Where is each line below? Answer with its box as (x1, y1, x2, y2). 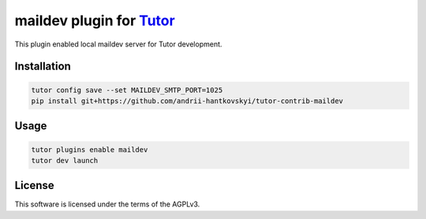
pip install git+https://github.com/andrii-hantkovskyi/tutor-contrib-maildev (31, 96, 343, 106)
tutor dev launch (31, 156, 99, 165)
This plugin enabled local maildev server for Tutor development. (14, 39, 222, 49)
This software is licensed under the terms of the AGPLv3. (14, 199, 200, 209)
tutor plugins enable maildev (31, 145, 148, 154)
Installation (14, 60, 71, 73)
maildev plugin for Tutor (14, 12, 175, 29)
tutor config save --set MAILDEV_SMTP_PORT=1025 (31, 85, 223, 95)
